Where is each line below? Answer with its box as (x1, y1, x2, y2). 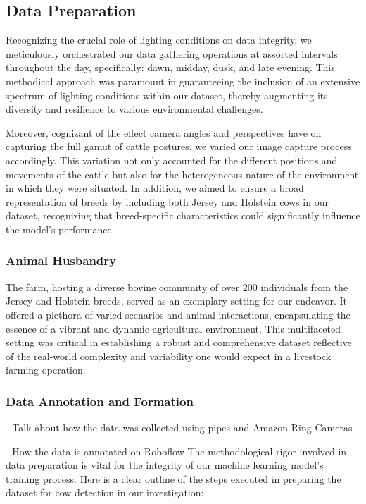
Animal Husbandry (6, 252, 116, 269)
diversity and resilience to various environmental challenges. (6, 102, 263, 116)
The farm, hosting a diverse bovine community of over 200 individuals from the (6, 279, 348, 294)
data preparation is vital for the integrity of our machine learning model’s (6, 457, 324, 472)
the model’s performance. (6, 221, 115, 236)
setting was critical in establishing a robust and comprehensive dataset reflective (6, 335, 352, 350)
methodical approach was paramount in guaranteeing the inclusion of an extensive (6, 73, 360, 88)
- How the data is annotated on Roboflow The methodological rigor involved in (6, 443, 347, 458)
